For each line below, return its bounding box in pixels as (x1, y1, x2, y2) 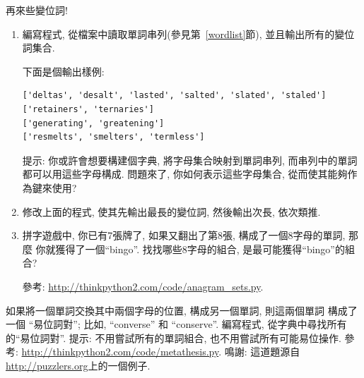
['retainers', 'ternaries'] (22, 104, 154, 114)
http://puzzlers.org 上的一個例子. (6, 358, 151, 372)
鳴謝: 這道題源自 (224, 344, 300, 359)
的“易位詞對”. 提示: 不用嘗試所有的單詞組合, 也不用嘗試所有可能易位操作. (6, 330, 341, 345)
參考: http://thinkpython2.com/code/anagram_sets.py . (22, 279, 264, 293)
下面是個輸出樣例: (22, 63, 105, 78)
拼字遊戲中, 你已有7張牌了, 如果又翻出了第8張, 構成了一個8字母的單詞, (22, 228, 346, 243)
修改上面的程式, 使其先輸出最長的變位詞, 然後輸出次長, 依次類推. (22, 204, 321, 219)
